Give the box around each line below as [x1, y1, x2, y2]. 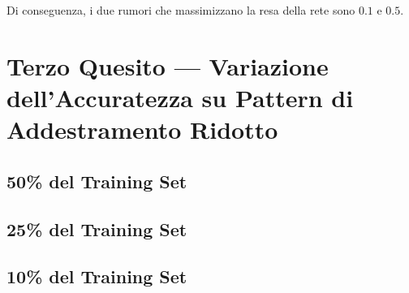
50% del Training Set [6, 168, 187, 193]
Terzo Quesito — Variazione [6, 49, 329, 82]
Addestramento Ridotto [6, 113, 278, 146]
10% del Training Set [6, 264, 187, 289]
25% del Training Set [6, 216, 187, 241]
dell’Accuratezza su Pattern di [6, 80, 354, 114]
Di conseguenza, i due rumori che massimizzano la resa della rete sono [6, 2, 355, 18]
